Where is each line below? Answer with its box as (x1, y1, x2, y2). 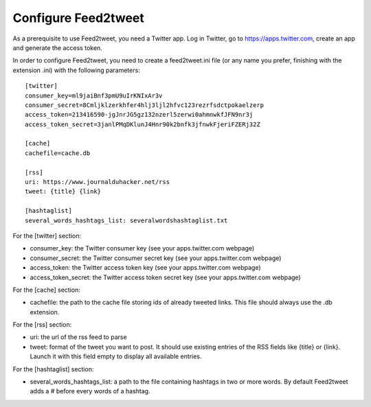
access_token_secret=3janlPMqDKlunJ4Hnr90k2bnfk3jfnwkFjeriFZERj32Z (25, 120, 260, 128)
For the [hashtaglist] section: (12, 364, 94, 373)
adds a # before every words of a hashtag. (30, 387, 150, 395)
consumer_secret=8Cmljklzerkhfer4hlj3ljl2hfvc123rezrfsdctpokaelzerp (25, 101, 265, 109)
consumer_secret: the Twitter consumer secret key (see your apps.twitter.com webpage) (30, 254, 282, 262)
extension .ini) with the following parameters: (12, 66, 140, 74)
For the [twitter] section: (12, 231, 82, 240)
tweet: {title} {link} (25, 187, 102, 196)
